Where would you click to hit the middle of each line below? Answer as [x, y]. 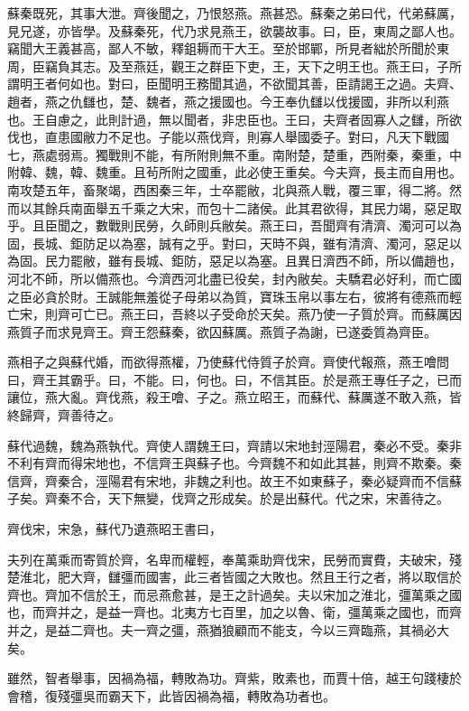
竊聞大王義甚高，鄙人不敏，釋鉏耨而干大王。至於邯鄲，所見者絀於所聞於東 [228, 48]
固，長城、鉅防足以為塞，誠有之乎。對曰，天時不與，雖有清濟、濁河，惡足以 [234, 243]
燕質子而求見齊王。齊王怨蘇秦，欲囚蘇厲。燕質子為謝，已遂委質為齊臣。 [222, 331]
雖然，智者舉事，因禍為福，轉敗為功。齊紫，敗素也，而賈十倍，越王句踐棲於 [234, 678]
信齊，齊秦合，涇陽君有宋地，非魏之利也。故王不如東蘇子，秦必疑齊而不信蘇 [234, 480]
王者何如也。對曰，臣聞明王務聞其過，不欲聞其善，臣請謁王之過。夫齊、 [247, 84]
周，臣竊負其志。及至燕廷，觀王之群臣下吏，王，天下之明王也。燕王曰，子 [228, 65]
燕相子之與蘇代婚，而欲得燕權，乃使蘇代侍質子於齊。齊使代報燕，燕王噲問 [228, 362]
